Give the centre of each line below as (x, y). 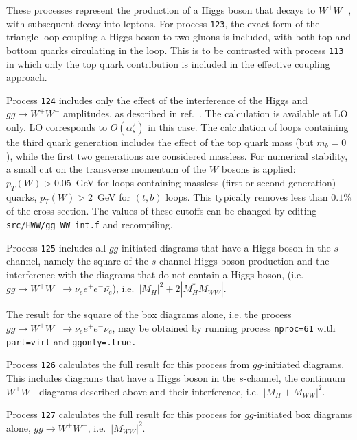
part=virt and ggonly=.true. (71, 341)
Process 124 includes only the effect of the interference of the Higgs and (157, 100)
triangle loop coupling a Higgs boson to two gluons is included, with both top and (179, 37)
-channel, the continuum (294, 377)
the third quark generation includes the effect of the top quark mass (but (160, 142)
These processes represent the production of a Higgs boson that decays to (161, 10)
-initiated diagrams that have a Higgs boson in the (224, 247)
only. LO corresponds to (57, 126)
